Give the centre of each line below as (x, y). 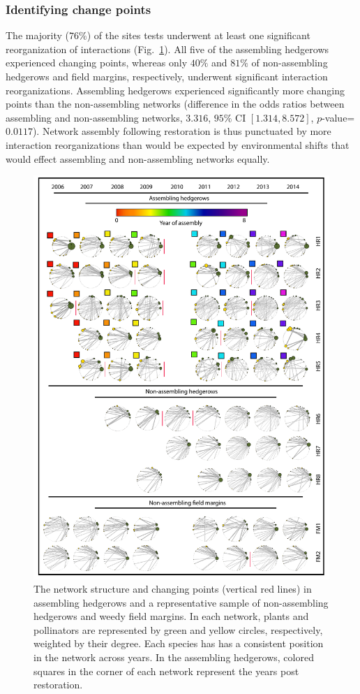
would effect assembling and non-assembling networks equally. (138, 158)
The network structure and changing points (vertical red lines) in (173, 589)
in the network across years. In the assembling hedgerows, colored (174, 657)
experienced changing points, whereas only (97, 63)
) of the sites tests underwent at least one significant (198, 35)
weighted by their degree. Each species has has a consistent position (179, 643)
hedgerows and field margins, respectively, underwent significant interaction (167, 76)
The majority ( (38, 35)
